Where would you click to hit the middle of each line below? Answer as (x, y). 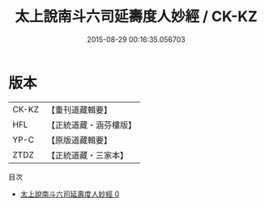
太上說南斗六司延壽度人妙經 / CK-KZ (136, 17)
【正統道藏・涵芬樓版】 (91, 124)
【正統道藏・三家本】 (87, 155)
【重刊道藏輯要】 (79, 110)
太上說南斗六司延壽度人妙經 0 (70, 194)
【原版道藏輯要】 (79, 140)
